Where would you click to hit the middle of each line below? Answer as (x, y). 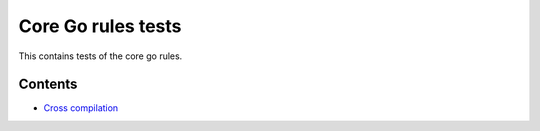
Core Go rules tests (100, 26)
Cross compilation (81, 108)
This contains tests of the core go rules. (100, 56)
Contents (48, 84)
